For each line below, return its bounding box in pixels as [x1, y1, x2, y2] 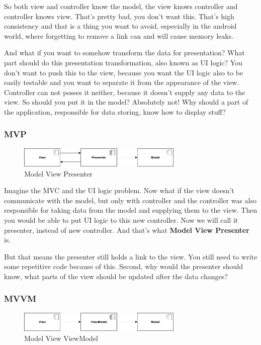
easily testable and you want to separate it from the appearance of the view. [4, 77, 239, 88]
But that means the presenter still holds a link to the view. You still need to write [4, 251, 257, 262]
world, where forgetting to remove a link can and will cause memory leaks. [4, 30, 234, 41]
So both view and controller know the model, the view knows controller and [4, 1, 238, 11]
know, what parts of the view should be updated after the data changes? [4, 271, 228, 281]
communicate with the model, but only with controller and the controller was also [4, 195, 256, 205]
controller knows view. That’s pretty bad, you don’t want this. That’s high [4, 11, 234, 21]
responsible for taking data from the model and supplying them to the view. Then [4, 205, 257, 215]
